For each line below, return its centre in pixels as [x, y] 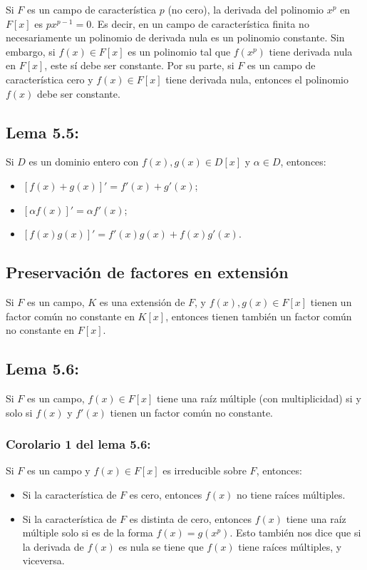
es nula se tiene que [161, 546]
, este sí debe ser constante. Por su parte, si [139, 65]
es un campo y [59, 470]
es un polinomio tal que [179, 51]
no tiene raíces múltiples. [291, 494]
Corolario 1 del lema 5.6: [78, 444]
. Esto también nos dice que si [295, 533]
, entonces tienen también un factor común [259, 316]
